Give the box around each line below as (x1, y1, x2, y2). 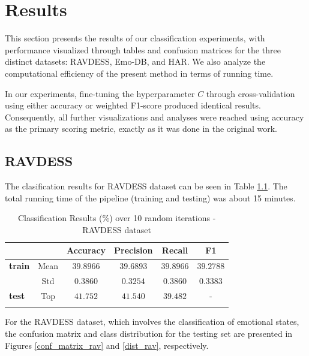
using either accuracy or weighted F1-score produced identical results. (5, 99, 261, 111)
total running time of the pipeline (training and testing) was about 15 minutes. (5, 191, 296, 204)
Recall (161, 244, 188, 257)
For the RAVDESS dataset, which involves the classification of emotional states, (5, 315, 299, 328)
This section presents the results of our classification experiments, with (5, 32, 265, 44)
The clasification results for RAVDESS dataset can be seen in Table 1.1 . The (5, 180, 287, 192)
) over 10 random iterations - (109, 212, 216, 224)
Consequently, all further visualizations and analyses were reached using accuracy (5, 110, 304, 123)
